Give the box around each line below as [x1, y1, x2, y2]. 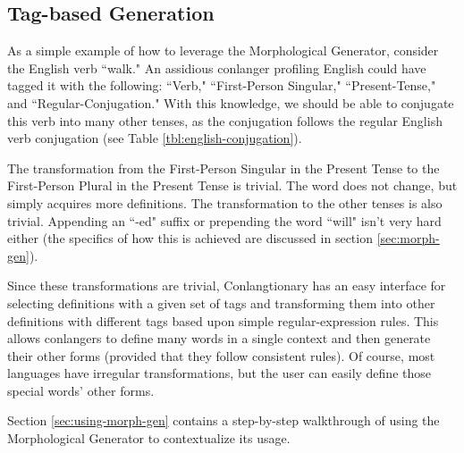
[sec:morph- [376, 229, 440, 247]
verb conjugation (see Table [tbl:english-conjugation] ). [7, 129, 302, 147]
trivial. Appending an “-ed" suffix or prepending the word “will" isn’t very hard [7, 211, 442, 230]
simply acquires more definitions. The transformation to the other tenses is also [7, 193, 443, 212]
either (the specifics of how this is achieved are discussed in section [7, 229, 373, 247]
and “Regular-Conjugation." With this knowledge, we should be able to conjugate [7, 93, 454, 112]
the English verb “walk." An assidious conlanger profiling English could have [7, 58, 426, 77]
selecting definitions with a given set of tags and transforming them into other [7, 293, 435, 312]
